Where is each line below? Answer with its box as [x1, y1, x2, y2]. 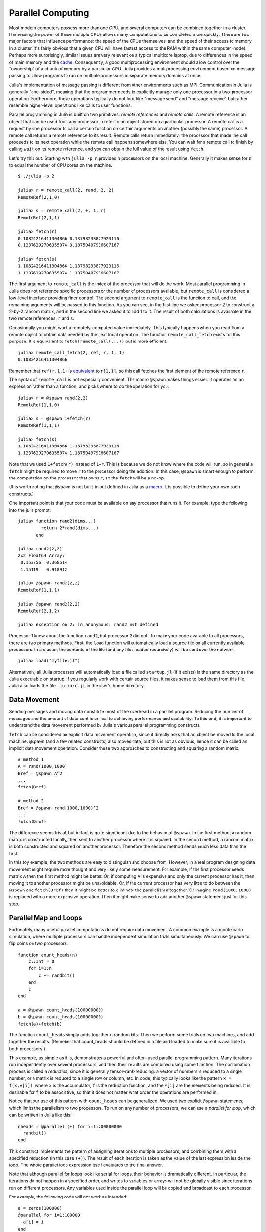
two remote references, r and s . [9, 315, 75, 321]
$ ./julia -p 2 [18, 173, 55, 179]
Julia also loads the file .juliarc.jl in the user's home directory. [9, 683, 145, 688]
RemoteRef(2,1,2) [18, 608, 60, 614]
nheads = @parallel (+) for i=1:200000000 [18, 1124, 122, 1129]
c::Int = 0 [28, 959, 55, 964]
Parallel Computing [9, 7, 89, 18]
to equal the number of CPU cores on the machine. [9, 162, 113, 168]
